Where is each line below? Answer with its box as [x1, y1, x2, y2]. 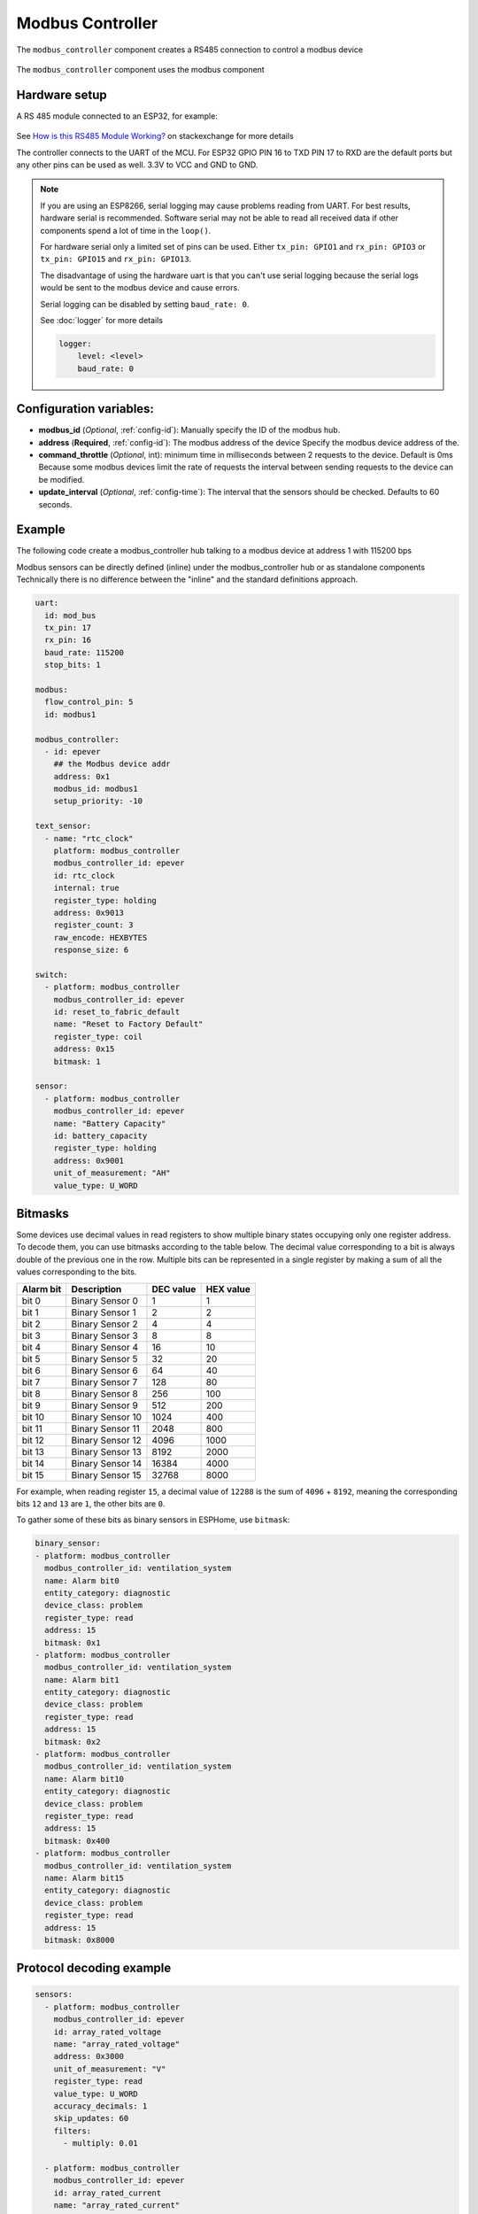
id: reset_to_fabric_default [53, 1007, 181, 1018]
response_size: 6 [53, 945, 129, 956]
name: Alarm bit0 [44, 1575, 119, 1585]
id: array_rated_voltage [53, 2026, 162, 2037]
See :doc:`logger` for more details [40, 314, 164, 325]
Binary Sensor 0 [71, 1294, 139, 1306]
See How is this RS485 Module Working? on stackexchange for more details [16, 131, 294, 142]
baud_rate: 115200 [44, 647, 124, 657]
